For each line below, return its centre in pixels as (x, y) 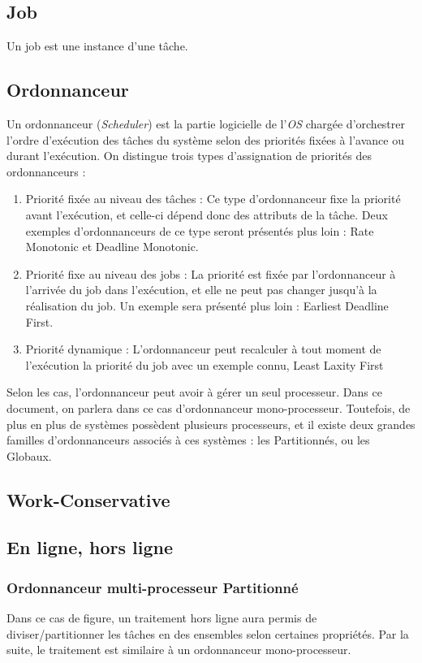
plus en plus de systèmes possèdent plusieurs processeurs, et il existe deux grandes (211, 424)
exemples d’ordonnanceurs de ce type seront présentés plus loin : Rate (200, 230)
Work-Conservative (88, 499)
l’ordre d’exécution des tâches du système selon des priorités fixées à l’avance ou (205, 139)
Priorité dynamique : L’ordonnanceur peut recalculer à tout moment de (203, 349)
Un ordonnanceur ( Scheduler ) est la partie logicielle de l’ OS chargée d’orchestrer (206, 123)
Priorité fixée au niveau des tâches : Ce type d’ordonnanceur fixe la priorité (213, 199)
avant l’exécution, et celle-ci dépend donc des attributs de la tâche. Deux (207, 214)
